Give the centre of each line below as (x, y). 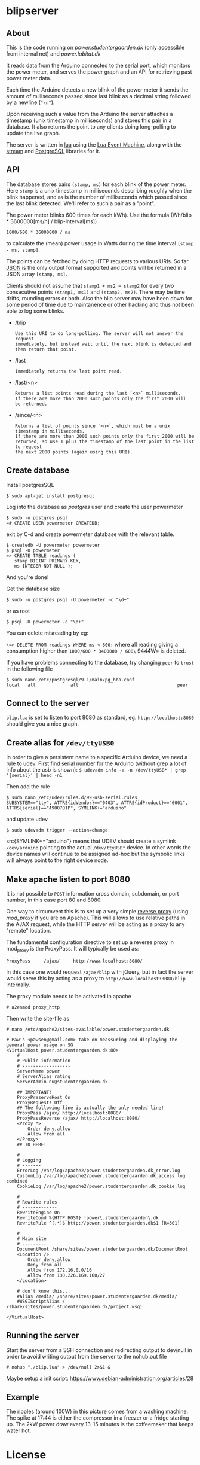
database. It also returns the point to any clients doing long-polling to (91, 127)
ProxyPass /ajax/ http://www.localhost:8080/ (75, 961)
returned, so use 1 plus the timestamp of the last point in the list (104, 441)
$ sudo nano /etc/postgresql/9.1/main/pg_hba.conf (70, 680)
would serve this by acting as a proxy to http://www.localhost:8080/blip (96, 978)
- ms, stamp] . (23, 249)
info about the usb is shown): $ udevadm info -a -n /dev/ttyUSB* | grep (96, 770)
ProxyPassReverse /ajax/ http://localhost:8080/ (79, 1118)
